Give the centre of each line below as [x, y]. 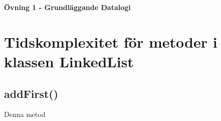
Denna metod [25, 114]
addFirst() [31, 93]
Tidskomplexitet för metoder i [111, 41]
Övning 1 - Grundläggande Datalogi [67, 7]
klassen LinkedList [69, 61]
